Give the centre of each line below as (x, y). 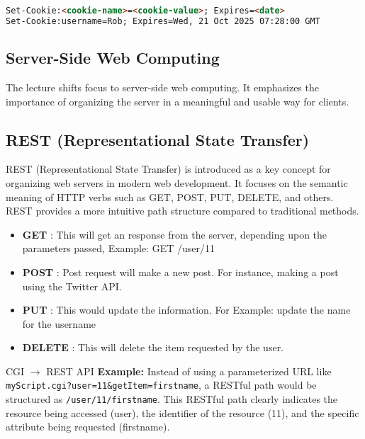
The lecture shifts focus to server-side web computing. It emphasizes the (162, 87)
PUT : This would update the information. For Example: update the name (186, 310)
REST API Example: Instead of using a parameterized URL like (189, 371)
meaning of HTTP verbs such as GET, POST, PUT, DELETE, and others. (170, 196)
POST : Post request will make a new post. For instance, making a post (180, 272)
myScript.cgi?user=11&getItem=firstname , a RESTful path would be (161, 385)
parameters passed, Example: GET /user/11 (118, 248)
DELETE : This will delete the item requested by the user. (153, 347)
